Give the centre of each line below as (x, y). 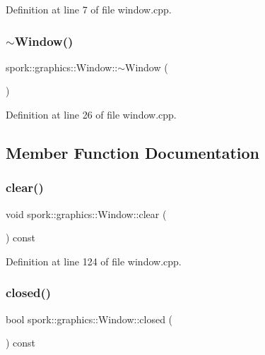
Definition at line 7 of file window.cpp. (89, 9)
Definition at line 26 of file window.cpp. (91, 114)
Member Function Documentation (133, 152)
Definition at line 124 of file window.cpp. (94, 261)
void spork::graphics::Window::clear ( (86, 213)
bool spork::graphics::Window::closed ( (89, 319)
